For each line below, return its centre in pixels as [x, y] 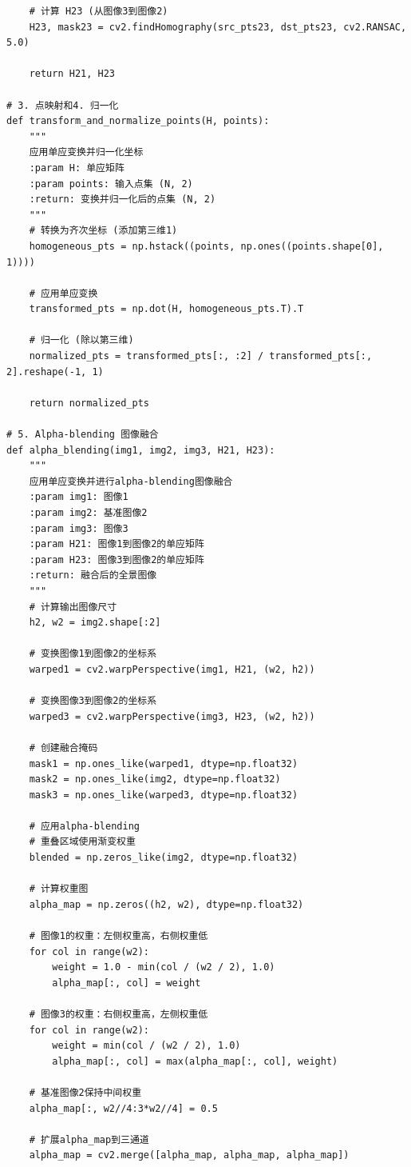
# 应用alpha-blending [84, 826]
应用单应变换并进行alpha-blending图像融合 [131, 481]
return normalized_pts [89, 403]
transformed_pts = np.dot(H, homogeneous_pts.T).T [166, 309]
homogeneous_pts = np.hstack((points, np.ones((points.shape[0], [206, 246]
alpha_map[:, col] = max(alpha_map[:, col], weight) [195, 1061]
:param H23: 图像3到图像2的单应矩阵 [117, 560]
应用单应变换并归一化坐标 [86, 152]
